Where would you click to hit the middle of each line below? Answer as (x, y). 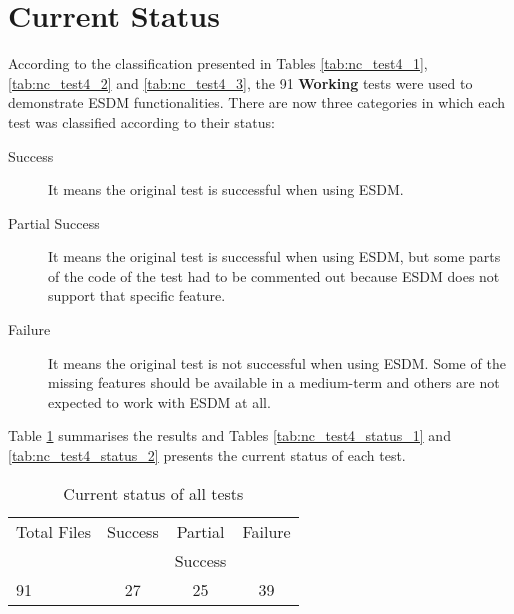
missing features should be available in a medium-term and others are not (274, 382)
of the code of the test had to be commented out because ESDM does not (274, 275)
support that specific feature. (137, 295)
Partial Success (54, 222)
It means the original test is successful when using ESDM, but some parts (274, 256)
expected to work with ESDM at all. (159, 401)
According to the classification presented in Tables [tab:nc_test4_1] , (218, 63)
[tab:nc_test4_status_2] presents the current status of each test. (207, 455)
